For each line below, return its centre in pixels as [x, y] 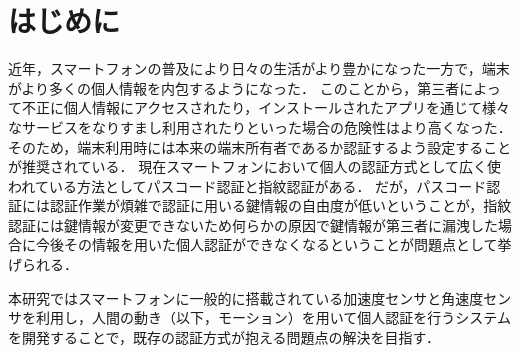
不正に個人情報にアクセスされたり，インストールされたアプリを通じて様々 [266, 107]
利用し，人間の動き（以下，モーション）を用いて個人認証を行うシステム [273, 317]
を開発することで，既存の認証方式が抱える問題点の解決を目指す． [224, 336]
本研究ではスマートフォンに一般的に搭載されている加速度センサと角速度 [246, 297]
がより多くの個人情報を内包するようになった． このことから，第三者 [234, 87]
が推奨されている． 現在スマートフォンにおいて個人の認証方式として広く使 [254, 166]
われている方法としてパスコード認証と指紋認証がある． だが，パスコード [247, 185]
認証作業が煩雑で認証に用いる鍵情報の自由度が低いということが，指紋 [280, 205]
